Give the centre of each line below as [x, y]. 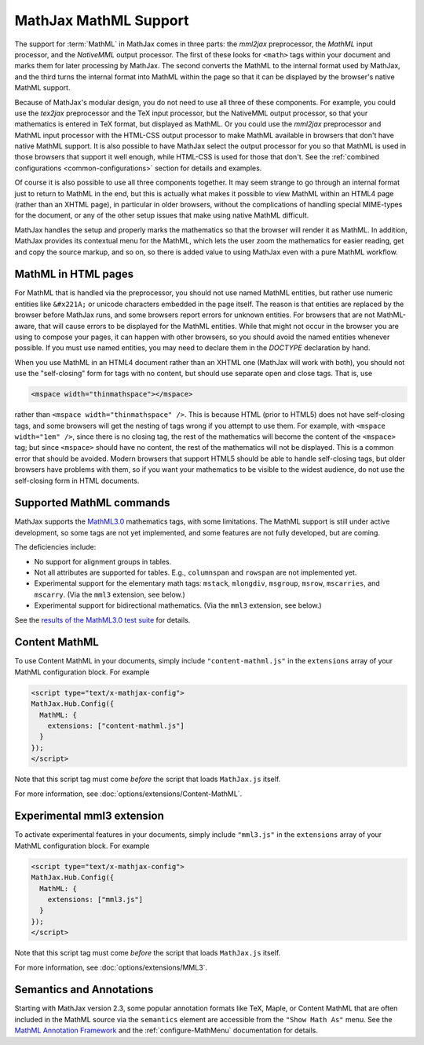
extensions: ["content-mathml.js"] [116, 726]
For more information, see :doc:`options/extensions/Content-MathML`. [128, 794]
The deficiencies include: [55, 547]
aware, [26, 326]
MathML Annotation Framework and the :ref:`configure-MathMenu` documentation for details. [166, 1030]
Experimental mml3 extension [90, 816]
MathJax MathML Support [102, 20]
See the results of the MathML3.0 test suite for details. [102, 619]
